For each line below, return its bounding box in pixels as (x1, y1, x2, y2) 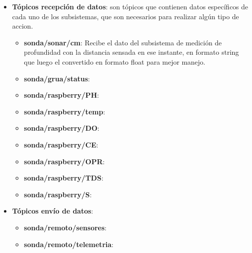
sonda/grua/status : (24, 73, 90, 83)
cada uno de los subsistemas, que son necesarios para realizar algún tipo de (12, 11, 239, 21)
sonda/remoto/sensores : (24, 222, 107, 232)
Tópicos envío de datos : (12, 206, 93, 216)
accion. (12, 21, 33, 31)
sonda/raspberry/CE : (24, 139, 99, 149)
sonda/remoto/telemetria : (24, 239, 113, 249)
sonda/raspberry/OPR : (24, 156, 105, 166)
